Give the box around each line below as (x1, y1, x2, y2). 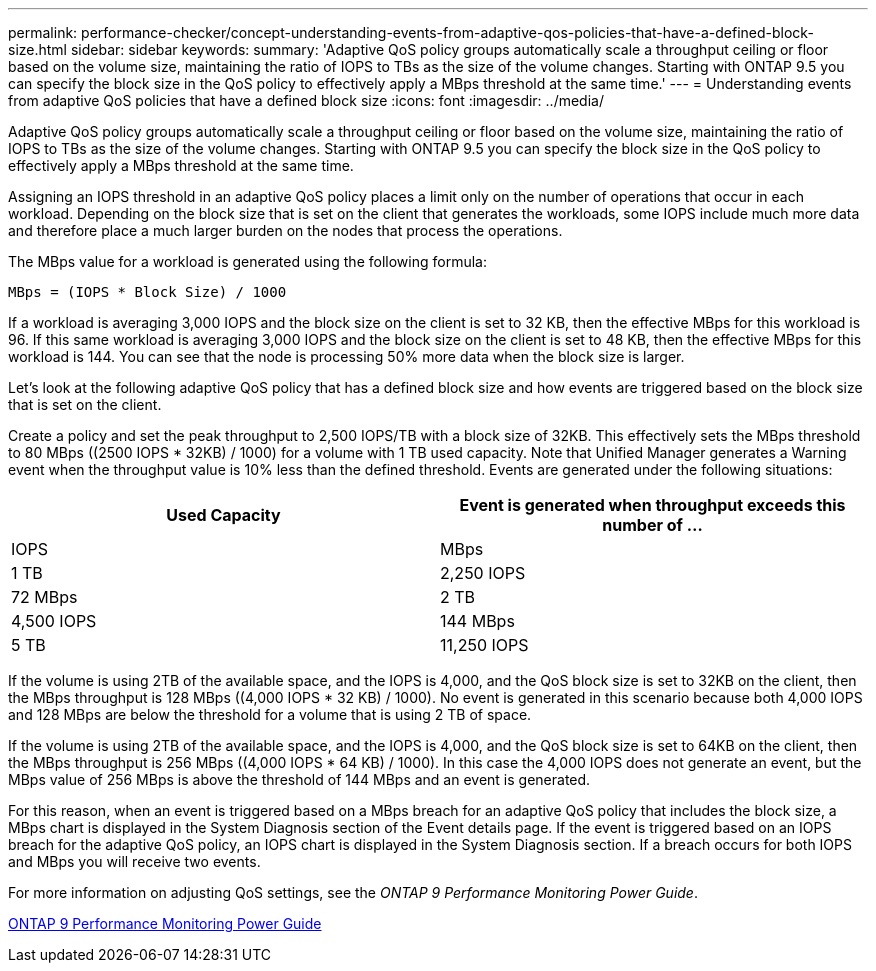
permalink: (8, 24, 78, 41)
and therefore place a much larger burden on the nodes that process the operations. (8, 222, 563, 239)
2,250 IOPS (440, 563, 526, 583)
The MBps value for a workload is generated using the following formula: (8, 253, 487, 270)
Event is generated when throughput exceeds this (459, 495, 846, 515)
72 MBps (11, 587, 78, 607)
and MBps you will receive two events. (8, 853, 261, 870)
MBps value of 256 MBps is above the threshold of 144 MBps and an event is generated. (8, 771, 591, 788)
